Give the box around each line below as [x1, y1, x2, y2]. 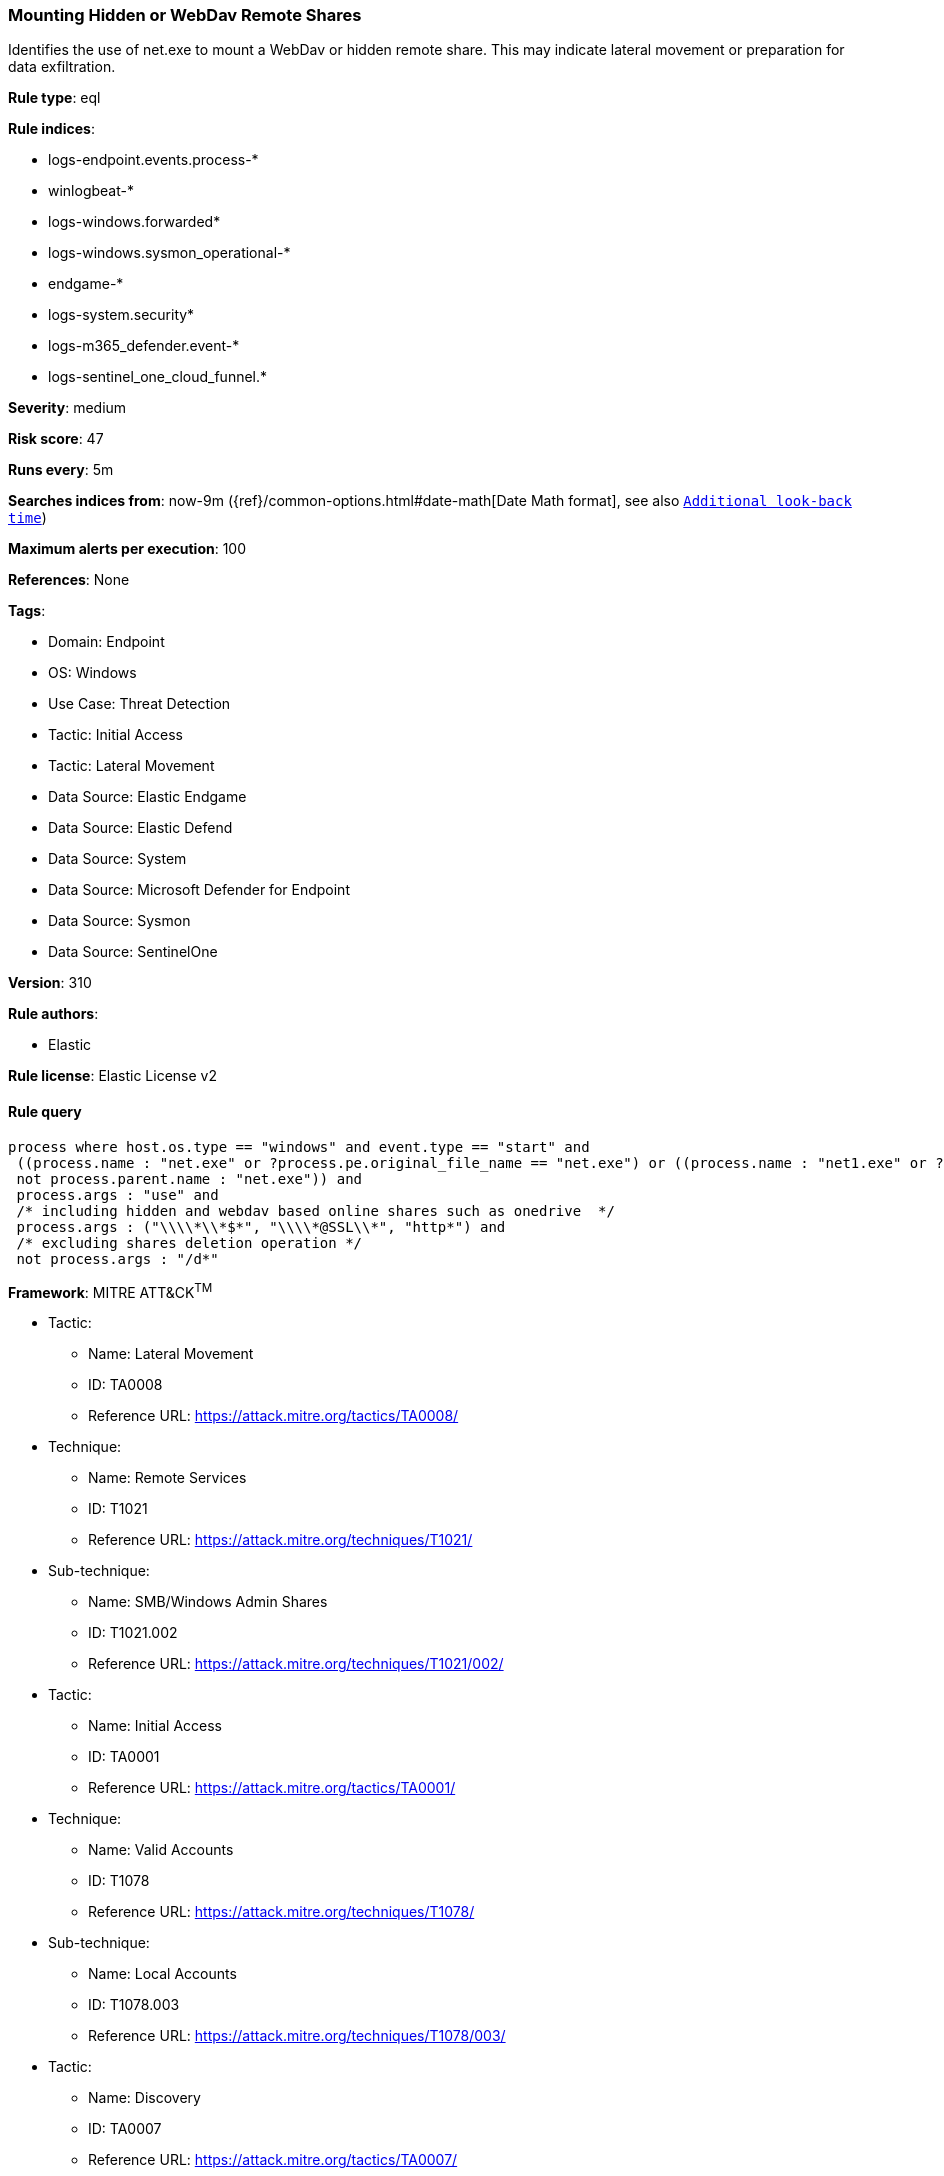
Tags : [8, 602, 46, 620]
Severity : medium [8, 399, 127, 417]
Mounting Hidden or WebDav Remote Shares [8, 5, 362, 25]
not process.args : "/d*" [16, 1250, 219, 1267]
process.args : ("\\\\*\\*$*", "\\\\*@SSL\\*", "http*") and [16, 1218, 506, 1235]
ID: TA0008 [88, 1376, 163, 1394]
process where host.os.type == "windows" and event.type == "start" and [8, 1138, 590, 1155]
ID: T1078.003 [88, 1996, 180, 2014]
